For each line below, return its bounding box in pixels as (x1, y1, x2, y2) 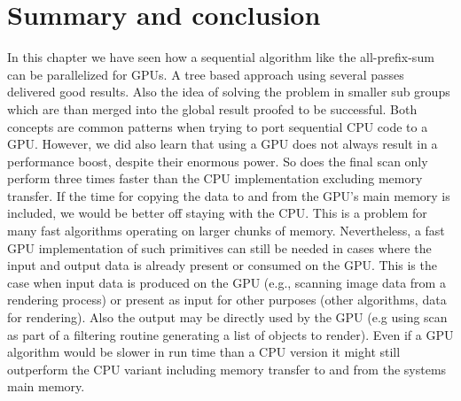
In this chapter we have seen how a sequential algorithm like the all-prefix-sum (7, 48, 434, 66)
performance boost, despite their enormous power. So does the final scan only (7, 151, 428, 170)
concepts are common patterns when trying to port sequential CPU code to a (7, 117, 428, 135)
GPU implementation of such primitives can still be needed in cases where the (7, 238, 432, 257)
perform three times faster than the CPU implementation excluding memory (7, 169, 423, 188)
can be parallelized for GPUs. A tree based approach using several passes (7, 65, 404, 83)
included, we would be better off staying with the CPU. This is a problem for (7, 204, 427, 222)
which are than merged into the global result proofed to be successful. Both (7, 99, 418, 118)
